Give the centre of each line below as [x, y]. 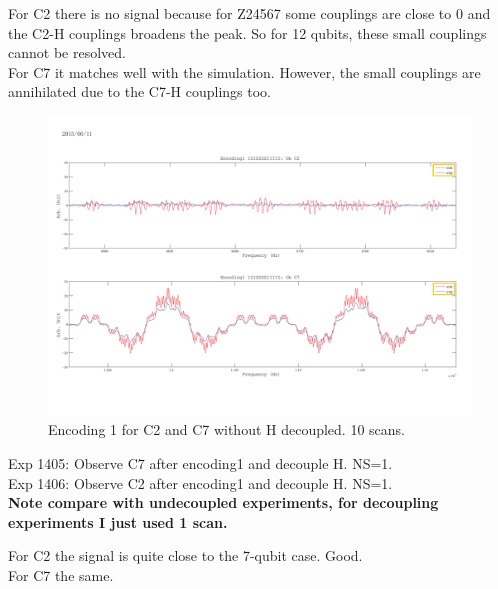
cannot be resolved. [67, 52]
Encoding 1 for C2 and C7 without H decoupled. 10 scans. [227, 429]
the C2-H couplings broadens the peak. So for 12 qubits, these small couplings [247, 32]
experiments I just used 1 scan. [118, 521]
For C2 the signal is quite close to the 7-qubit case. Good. [185, 555]
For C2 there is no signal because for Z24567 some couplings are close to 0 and [249, 13]
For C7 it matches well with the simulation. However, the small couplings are [244, 71]
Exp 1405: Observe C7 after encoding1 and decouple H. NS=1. [200, 462]
